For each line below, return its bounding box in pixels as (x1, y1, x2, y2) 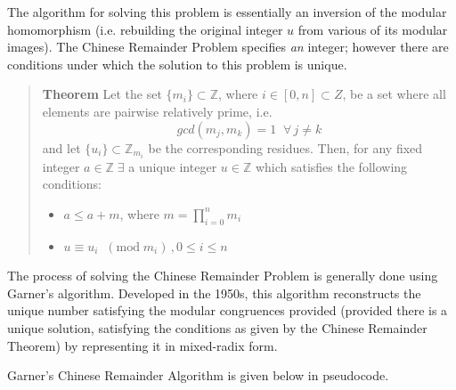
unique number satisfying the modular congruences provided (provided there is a (7, 301, 448, 320)
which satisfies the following (255, 157, 408, 175)
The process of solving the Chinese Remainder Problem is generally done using (7, 266, 438, 285)
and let (42, 138, 81, 157)
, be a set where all (342, 85, 446, 103)
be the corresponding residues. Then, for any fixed (148, 138, 423, 157)
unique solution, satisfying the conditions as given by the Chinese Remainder (7, 319, 427, 337)
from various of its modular (297, 20, 448, 38)
